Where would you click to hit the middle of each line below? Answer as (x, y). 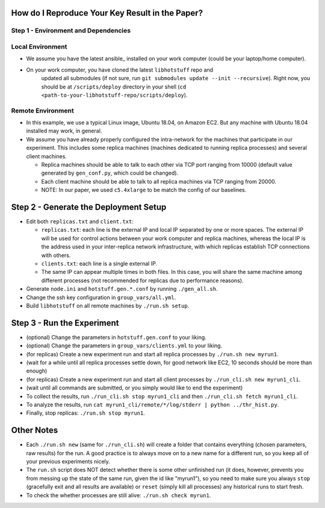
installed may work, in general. (64, 131)
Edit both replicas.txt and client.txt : (80, 221)
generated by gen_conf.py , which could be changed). (110, 173)
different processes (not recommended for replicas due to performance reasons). (142, 280)
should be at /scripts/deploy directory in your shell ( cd (114, 87)
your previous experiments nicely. (68, 462)
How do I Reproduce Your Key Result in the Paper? (107, 13)
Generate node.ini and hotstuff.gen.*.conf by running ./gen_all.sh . (122, 289)
